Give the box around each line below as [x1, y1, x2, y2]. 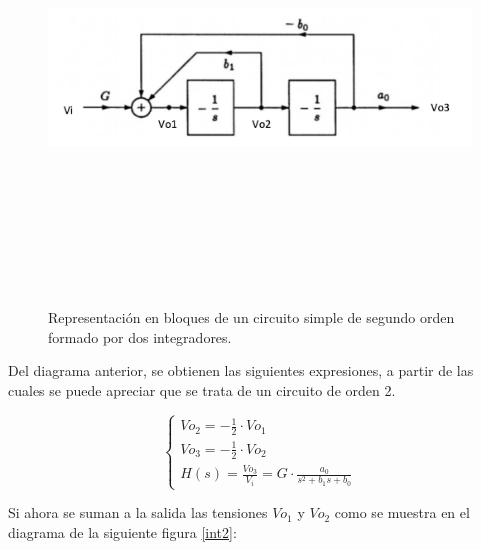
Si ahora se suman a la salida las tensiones [8, 502, 268, 523]
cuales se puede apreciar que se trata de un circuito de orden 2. [8, 379, 396, 400]
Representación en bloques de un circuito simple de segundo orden [48, 307, 455, 328]
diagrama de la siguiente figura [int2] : [8, 521, 237, 542]
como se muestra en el [334, 502, 470, 523]
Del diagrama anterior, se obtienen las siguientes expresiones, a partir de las [8, 360, 474, 381]
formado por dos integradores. [48, 326, 232, 347]
